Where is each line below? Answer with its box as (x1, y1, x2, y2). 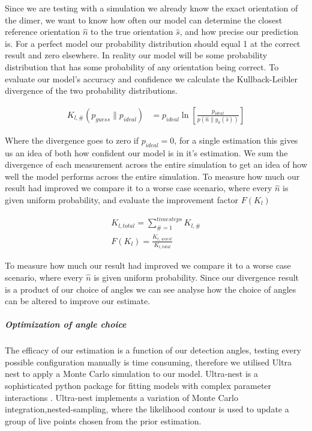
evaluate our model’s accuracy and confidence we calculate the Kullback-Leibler (5, 72, 298, 85)
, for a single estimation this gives (174, 133, 298, 146)
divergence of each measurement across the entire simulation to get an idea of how (5, 158, 307, 171)
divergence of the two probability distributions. (5, 84, 178, 97)
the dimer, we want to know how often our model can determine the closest (5, 13, 283, 26)
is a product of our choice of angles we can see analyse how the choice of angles (5, 283, 296, 295)
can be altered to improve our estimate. (5, 295, 151, 307)
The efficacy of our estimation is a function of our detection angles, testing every (5, 344, 301, 356)
